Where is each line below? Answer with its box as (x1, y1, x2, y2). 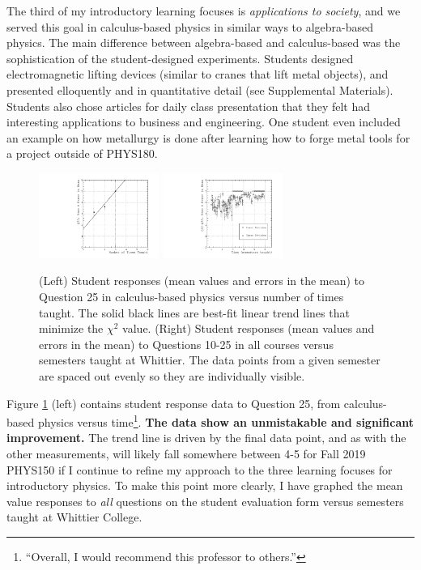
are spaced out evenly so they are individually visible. (39, 367, 305, 384)
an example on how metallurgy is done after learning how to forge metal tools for (6, 129, 410, 146)
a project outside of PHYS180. (6, 145, 158, 162)
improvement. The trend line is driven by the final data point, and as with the (6, 429, 406, 446)
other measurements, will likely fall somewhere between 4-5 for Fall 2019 (6, 445, 366, 462)
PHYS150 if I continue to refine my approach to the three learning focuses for (6, 461, 393, 478)
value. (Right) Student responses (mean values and (122, 320, 375, 337)
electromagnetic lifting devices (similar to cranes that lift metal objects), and (6, 66, 389, 83)
